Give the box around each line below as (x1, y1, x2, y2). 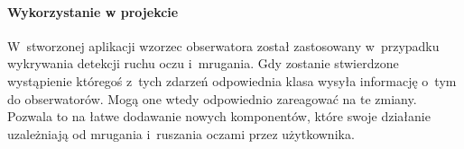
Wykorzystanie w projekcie (7, 2, 179, 21)
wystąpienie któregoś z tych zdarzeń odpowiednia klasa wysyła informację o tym (7, 71, 457, 90)
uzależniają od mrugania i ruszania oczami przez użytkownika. (7, 124, 355, 143)
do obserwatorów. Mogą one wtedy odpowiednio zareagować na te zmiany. (7, 89, 417, 108)
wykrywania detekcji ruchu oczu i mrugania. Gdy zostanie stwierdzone (7, 54, 399, 73)
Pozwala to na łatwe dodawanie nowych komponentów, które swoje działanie (7, 107, 431, 126)
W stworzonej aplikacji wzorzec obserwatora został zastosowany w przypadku (7, 36, 440, 55)
